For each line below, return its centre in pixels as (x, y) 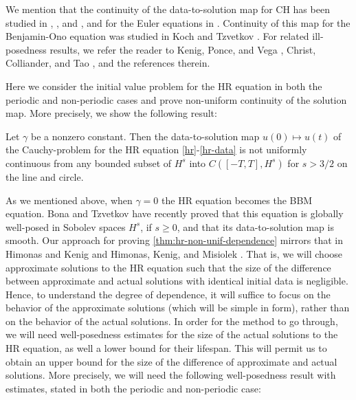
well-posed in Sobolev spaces (66, 226)
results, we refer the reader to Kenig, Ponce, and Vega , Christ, (183, 49)
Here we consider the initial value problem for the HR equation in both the (164, 86)
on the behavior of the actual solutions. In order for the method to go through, (172, 321)
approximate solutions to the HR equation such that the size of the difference (168, 267)
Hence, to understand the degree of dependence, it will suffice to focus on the (168, 294)
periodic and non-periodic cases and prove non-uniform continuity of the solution (176, 99)
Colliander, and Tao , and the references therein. (108, 63)
